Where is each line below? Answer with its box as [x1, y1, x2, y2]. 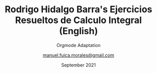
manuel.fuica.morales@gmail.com [43, 52, 114, 58]
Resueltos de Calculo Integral [15, 14, 142, 26]
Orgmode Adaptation [56, 42, 101, 48]
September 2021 [61, 62, 96, 68]
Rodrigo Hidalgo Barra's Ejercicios [5, 4, 152, 15]
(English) [59, 26, 98, 37]
